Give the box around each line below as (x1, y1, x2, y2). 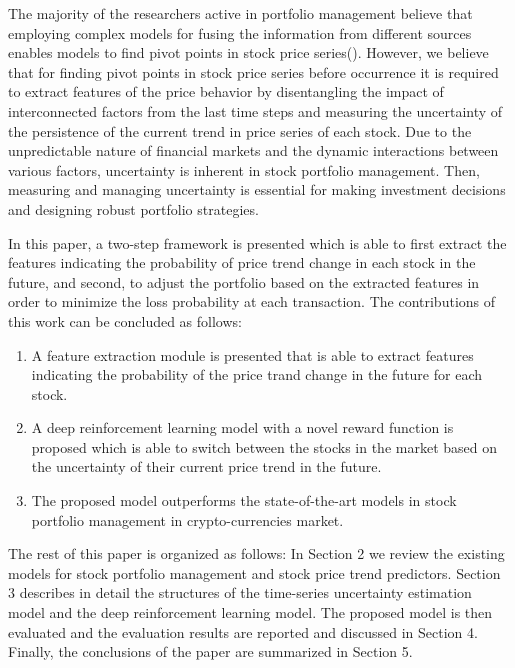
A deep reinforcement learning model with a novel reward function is (31, 417, 454, 438)
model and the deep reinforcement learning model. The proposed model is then (8, 602, 493, 623)
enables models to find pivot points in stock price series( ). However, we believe (8, 42, 489, 63)
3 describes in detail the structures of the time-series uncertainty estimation (8, 582, 472, 603)
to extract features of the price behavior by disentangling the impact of (8, 81, 444, 102)
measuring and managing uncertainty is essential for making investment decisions (8, 179, 506, 200)
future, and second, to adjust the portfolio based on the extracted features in (8, 271, 480, 292)
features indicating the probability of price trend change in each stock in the (8, 252, 476, 273)
